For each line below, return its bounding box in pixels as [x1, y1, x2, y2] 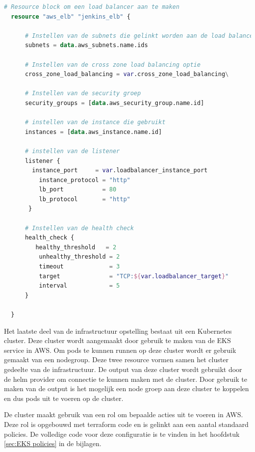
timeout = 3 [39, 263, 120, 270]
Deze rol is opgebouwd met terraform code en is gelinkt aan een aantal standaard [4, 419, 249, 429]
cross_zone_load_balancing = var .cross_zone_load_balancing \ [25, 71, 229, 78]
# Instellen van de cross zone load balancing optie [25, 61, 201, 68]
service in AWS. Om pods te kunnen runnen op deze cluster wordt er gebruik [4, 345, 236, 355]
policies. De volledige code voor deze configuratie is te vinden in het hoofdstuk [4, 428, 240, 439]
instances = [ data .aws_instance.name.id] [25, 128, 162, 135]
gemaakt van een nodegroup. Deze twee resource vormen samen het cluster [4, 354, 229, 365]
